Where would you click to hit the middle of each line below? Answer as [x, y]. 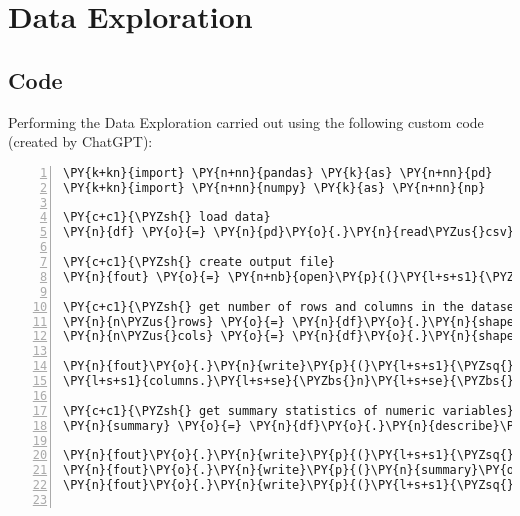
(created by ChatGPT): [80, 141]
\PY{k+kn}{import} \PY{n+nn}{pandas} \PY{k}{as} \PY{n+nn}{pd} [278, 172]
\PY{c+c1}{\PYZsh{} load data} [167, 217]
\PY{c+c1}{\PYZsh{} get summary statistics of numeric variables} [289, 410]
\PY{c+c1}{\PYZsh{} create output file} [199, 262]
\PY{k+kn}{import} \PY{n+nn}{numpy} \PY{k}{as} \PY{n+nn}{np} [274, 187]
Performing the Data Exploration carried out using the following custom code [246, 121]
